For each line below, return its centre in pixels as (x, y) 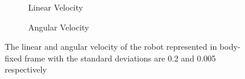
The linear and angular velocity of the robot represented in (111, 47)
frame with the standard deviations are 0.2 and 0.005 (120, 58)
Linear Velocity (56, 7)
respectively (26, 69)
